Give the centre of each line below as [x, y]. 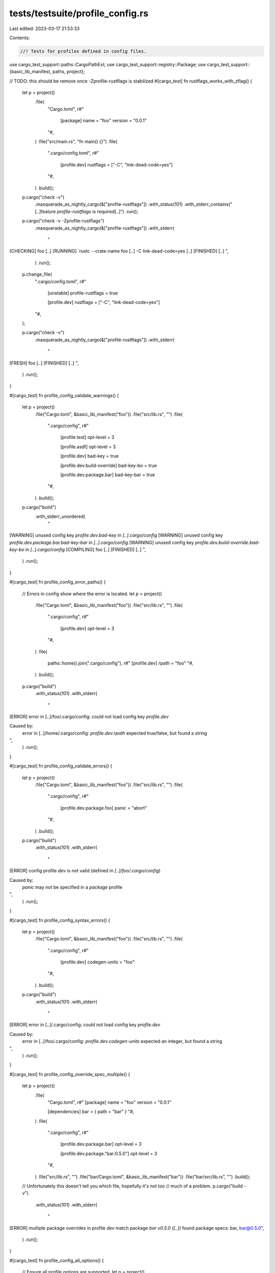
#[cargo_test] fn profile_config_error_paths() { [58, 582]
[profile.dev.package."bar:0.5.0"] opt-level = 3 [109, 1153]
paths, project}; [69, 72]
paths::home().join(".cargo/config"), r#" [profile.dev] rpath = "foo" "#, [120, 663]
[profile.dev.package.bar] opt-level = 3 [101, 1144]
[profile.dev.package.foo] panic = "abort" [104, 808]
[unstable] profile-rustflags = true [83, 293]
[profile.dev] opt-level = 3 [87, 628]
